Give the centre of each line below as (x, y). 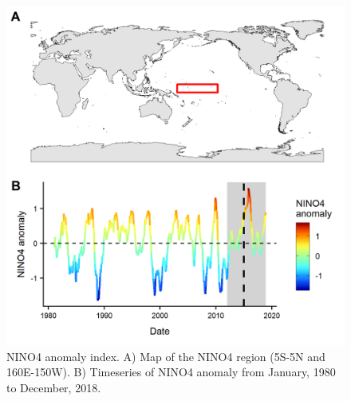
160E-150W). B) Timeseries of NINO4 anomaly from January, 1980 (171, 372)
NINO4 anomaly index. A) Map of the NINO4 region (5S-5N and (166, 356)
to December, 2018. (54, 387)
